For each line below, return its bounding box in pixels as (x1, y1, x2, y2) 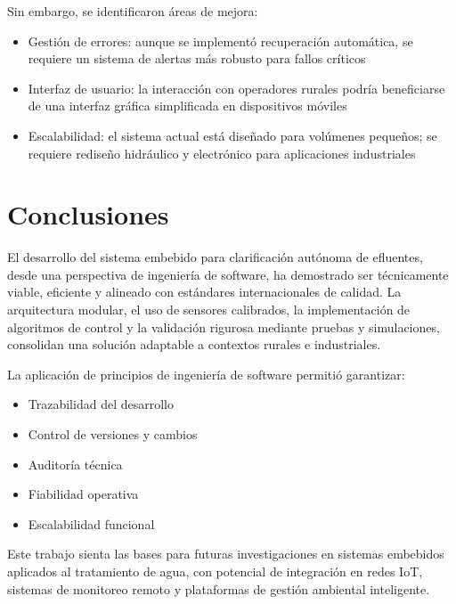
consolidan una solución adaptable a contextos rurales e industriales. (7, 335, 381, 354)
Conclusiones (7, 196, 169, 233)
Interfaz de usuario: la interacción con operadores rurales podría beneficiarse (28, 78, 445, 97)
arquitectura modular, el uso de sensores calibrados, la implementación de (7, 300, 411, 319)
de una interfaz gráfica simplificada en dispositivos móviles (28, 96, 347, 115)
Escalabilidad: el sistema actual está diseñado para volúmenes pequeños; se (28, 126, 437, 144)
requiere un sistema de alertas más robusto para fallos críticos (28, 49, 366, 68)
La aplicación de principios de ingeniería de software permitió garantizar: (7, 364, 405, 383)
